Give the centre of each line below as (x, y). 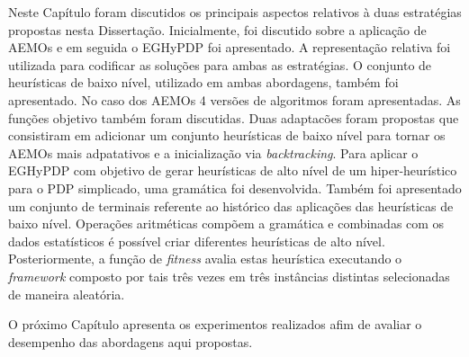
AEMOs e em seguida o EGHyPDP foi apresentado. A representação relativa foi (230, 47)
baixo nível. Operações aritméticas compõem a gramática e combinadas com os (226, 223)
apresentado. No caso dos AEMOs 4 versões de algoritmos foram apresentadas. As (234, 99)
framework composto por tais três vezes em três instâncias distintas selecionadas (229, 276)
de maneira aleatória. (67, 294)
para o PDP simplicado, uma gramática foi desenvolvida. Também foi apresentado (235, 187)
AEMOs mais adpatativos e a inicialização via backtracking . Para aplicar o (213, 152)
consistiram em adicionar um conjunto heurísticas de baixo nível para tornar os (227, 135)
